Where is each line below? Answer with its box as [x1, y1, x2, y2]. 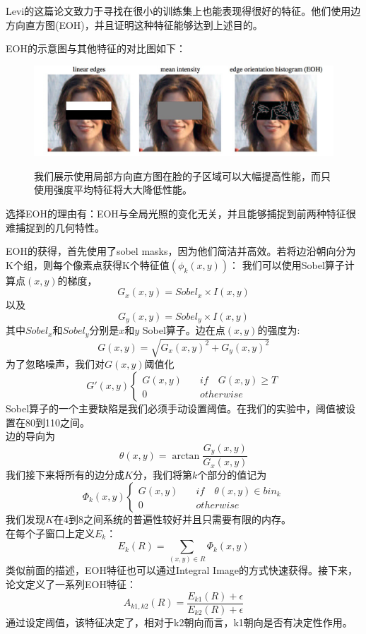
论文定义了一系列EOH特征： [6, 577, 136, 592]
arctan [172, 450, 200, 461]
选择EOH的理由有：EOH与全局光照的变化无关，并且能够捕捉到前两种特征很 [6, 206, 356, 221]
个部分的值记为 [197, 467, 267, 482]
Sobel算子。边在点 [142, 323, 225, 337]
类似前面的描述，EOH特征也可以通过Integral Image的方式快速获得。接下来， [6, 563, 358, 578]
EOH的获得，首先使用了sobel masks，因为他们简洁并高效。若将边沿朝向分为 [6, 244, 356, 258]
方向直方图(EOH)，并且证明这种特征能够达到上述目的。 [6, 17, 263, 32]
